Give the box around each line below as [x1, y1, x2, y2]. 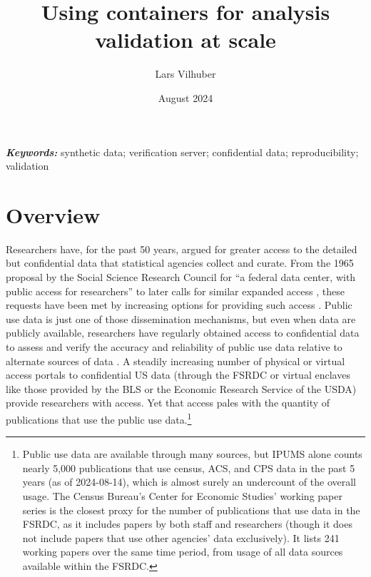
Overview [6, 200, 101, 229]
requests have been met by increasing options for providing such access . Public [6, 297, 352, 312]
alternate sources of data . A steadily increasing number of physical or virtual [6, 353, 345, 368]
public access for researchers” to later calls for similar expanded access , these [6, 283, 345, 298]
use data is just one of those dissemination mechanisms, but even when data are [6, 311, 356, 326]
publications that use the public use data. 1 [6, 409, 192, 427]
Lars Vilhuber [155, 66, 216, 81]
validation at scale [95, 25, 276, 54]
